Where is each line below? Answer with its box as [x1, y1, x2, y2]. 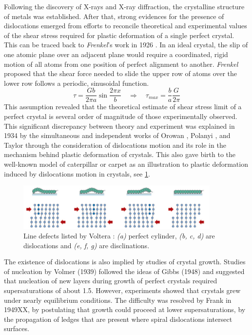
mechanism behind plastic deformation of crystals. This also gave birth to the [4, 149, 236, 159]
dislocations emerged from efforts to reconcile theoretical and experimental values [4, 20, 247, 31]
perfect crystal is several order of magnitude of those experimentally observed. [4, 111, 237, 121]
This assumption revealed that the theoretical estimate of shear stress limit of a [4, 101, 242, 112]
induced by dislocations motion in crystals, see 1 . [4, 168, 150, 178]
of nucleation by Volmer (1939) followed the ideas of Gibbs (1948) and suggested [4, 266, 245, 276]
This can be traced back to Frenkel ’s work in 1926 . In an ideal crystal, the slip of [4, 39, 248, 50]
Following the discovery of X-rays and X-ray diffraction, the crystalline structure [4, 1, 245, 11]
